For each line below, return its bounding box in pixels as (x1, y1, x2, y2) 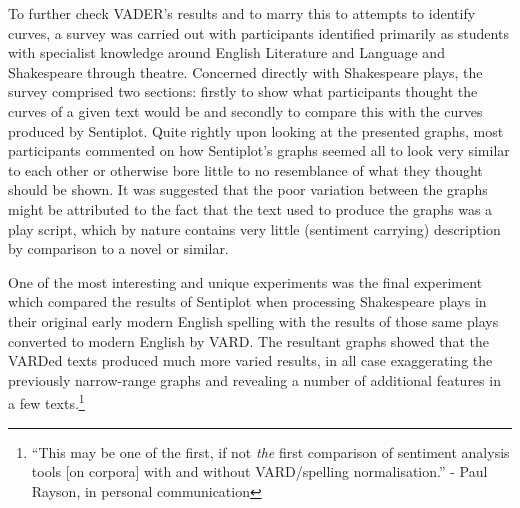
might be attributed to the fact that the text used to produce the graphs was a (8, 198, 493, 219)
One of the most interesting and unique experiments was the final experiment (8, 271, 483, 292)
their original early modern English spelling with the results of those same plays (8, 310, 499, 331)
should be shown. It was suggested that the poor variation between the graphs (8, 179, 488, 200)
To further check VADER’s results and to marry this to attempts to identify (8, 3, 476, 23)
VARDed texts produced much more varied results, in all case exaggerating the (8, 350, 493, 371)
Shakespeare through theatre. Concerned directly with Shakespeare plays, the (8, 61, 483, 82)
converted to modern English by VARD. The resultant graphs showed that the (8, 330, 489, 351)
